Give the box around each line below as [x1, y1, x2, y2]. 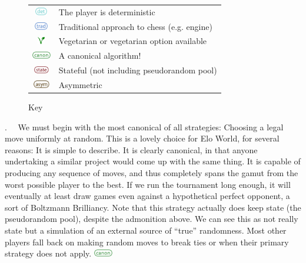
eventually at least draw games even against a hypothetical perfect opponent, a [5, 190, 290, 202]
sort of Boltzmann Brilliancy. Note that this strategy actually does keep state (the [5, 201, 301, 213]
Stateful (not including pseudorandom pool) [58, 64, 217, 76]
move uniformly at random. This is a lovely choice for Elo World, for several [5, 132, 280, 144]
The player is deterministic [58, 5, 155, 18]
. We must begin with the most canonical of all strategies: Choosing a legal [5, 120, 284, 133]
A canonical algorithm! [58, 49, 141, 62]
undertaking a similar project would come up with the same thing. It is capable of [5, 155, 301, 167]
